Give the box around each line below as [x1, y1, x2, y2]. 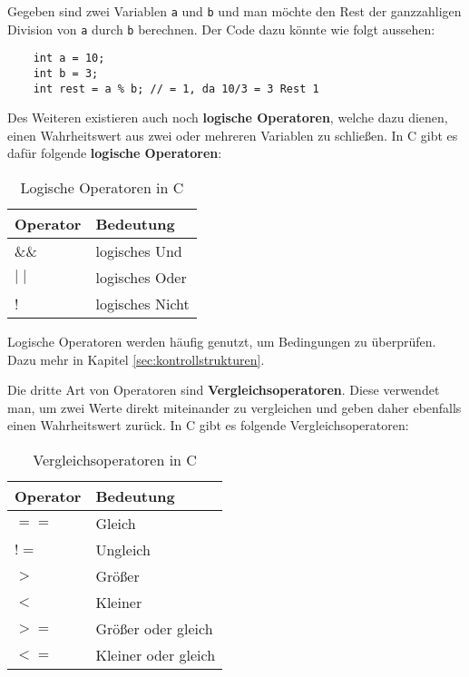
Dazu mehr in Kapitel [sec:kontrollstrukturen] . [7, 349, 265, 368]
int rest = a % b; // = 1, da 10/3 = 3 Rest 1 [33, 82, 319, 95]
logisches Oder [95, 267, 187, 289]
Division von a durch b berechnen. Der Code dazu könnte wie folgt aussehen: [7, 19, 435, 38]
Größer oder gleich [95, 618, 213, 640]
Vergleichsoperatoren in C [33, 449, 197, 471]
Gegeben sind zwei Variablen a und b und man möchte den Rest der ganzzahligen [7, 2, 462, 20]
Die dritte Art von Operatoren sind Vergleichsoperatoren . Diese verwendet [7, 380, 440, 399]
